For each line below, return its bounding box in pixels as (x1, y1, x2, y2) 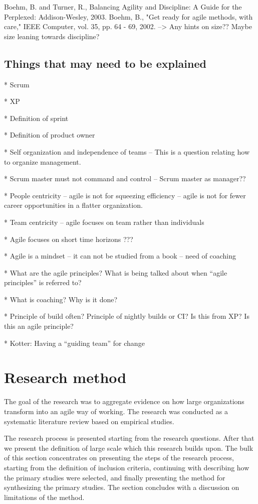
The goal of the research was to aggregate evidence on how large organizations (4, 396, 244, 407)
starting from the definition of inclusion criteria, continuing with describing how (4, 462, 249, 472)
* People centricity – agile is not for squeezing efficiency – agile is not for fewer (4, 190, 246, 200)
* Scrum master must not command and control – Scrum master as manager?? (4, 173, 246, 184)
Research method (4, 367, 127, 388)
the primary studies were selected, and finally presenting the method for (4, 472, 225, 482)
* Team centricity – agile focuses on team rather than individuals (4, 216, 204, 227)
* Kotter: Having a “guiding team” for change (4, 337, 145, 348)
